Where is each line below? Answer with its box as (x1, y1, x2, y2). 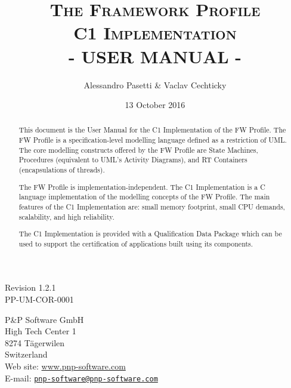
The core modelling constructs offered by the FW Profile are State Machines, (18, 144, 258, 155)
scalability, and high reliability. (18, 211, 114, 221)
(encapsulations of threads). (18, 165, 105, 175)
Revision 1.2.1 (5, 281, 56, 294)
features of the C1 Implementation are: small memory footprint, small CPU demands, (18, 201, 285, 211)
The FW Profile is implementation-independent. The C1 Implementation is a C (18, 181, 265, 192)
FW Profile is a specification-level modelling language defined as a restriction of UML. (18, 135, 287, 145)
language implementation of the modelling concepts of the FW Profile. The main (18, 192, 270, 202)
